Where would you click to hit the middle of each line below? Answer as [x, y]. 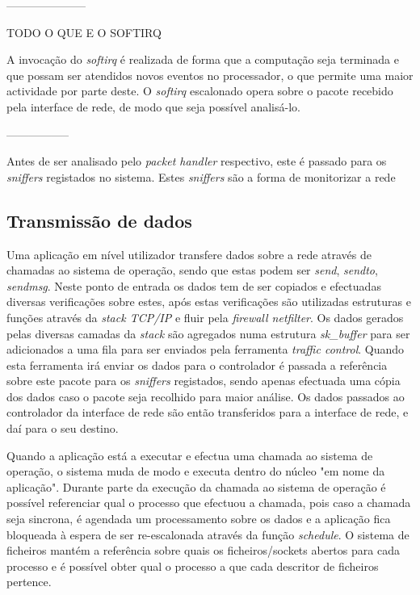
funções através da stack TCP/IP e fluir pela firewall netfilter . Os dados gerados [205, 317]
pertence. [29, 582]
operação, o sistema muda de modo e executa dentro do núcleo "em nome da [196, 471]
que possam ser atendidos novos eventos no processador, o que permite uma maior [210, 75]
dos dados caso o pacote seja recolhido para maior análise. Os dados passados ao [206, 396]
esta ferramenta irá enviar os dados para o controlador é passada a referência [197, 365]
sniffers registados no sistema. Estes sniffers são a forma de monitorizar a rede [201, 176]
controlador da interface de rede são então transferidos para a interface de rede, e [208, 412]
